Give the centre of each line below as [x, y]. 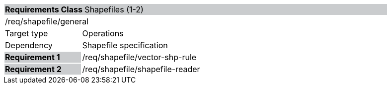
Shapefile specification [125, 45]
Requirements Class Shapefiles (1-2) [74, 9]
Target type [27, 33]
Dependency [29, 45]
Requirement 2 [33, 69]
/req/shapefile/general [47, 21]
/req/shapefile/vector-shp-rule [139, 57]
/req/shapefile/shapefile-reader [141, 69]
